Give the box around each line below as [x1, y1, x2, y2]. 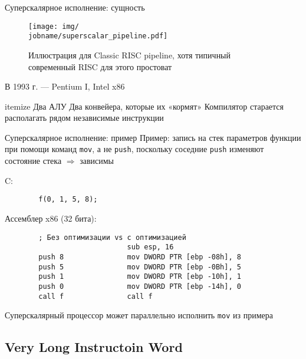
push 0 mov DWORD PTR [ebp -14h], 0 [38, 282, 241, 291]
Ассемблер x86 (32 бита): [5, 212, 97, 224]
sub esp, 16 [127, 243, 174, 252]
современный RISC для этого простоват [28, 60, 172, 73]
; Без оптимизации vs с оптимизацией [38, 233, 186, 242]
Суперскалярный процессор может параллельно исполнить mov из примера [5, 309, 273, 321]
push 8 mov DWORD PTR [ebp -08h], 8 [38, 252, 241, 261]
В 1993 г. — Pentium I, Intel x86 [5, 80, 125, 93]
